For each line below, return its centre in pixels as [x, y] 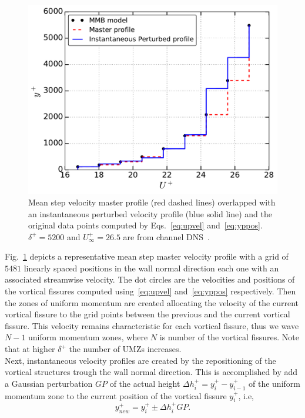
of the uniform [274, 383]
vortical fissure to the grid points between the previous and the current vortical [148, 314]
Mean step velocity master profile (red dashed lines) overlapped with [152, 202]
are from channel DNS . [166, 236]
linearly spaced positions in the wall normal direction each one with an [151, 268]
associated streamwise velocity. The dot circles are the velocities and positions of [150, 279]
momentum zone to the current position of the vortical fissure [116, 395]
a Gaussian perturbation [49, 383]
